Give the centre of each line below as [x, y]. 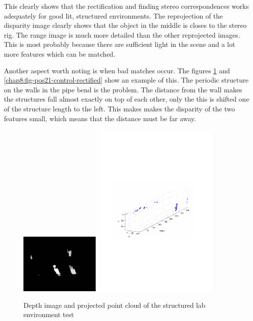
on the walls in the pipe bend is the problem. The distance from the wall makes [123, 89]
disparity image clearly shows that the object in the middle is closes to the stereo [125, 25]
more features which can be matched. [60, 53]
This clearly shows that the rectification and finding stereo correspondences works [126, 6]
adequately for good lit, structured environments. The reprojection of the [114, 15]
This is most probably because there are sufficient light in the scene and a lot [120, 44]
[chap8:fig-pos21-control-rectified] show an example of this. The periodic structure [126, 80]
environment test [49, 314]
